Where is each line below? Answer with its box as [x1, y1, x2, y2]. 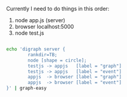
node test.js [14, 29, 44, 37]
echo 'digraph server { [6, 46, 66, 52]
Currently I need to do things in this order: [6, 5, 110, 12]
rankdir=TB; [28, 51, 58, 57]
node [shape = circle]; [28, 57, 87, 63]
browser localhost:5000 [14, 23, 74, 30]
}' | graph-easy [6, 85, 47, 92]
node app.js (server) [14, 17, 66, 23]
